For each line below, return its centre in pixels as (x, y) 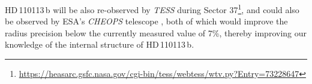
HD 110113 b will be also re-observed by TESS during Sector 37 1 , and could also (152, 9)
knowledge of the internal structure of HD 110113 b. (100, 44)
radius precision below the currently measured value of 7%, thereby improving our (156, 32)
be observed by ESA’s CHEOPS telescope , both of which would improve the (146, 21)
